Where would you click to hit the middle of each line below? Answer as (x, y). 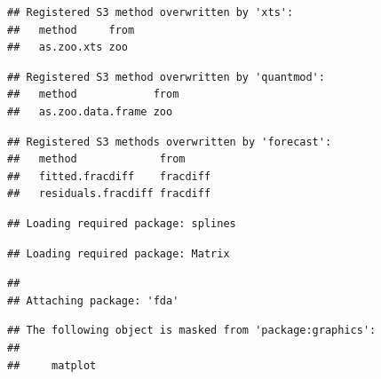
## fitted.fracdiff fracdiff (109, 176)
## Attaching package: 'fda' (93, 300)
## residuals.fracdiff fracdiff (109, 194)
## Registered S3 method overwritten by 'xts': (151, 12)
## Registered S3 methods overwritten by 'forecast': (170, 142)
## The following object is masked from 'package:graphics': (192, 331)
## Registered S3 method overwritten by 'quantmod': (166, 77)
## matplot (52, 365)
